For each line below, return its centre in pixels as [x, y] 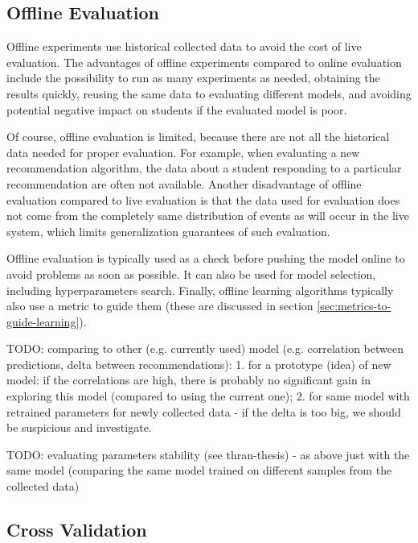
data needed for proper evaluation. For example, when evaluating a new [183, 152]
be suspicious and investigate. [79, 427]
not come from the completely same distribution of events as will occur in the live [208, 216]
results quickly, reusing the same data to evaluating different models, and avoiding [209, 93]
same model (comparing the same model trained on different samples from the [199, 470]
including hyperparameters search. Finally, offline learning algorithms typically [200, 290]
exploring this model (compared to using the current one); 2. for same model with [208, 396]
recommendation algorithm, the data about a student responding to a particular [204, 168]
